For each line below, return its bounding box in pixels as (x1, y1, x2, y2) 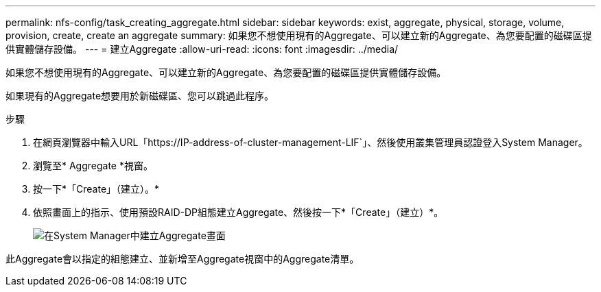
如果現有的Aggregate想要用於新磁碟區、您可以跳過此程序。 (5, 90, 274, 101)
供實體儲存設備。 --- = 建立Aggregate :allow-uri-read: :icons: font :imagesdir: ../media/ (5, 43, 399, 55)
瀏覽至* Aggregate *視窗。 (33, 160, 153, 171)
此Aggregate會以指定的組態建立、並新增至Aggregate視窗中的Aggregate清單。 (5, 253, 360, 265)
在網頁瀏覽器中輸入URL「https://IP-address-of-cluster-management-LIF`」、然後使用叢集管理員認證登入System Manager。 (33, 136, 588, 148)
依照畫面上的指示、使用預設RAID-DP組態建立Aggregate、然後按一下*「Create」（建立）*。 (33, 206, 444, 218)
